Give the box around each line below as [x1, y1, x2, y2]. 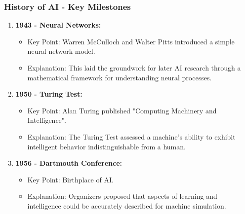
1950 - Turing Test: [15, 89, 82, 99]
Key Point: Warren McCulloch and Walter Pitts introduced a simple [27, 36, 235, 46]
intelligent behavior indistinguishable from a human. [27, 141, 186, 151]
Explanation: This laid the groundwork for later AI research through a [27, 63, 241, 72]
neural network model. [27, 46, 95, 56]
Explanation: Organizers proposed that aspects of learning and [27, 191, 217, 201]
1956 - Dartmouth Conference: [15, 158, 122, 168]
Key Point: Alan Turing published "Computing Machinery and [27, 105, 217, 115]
